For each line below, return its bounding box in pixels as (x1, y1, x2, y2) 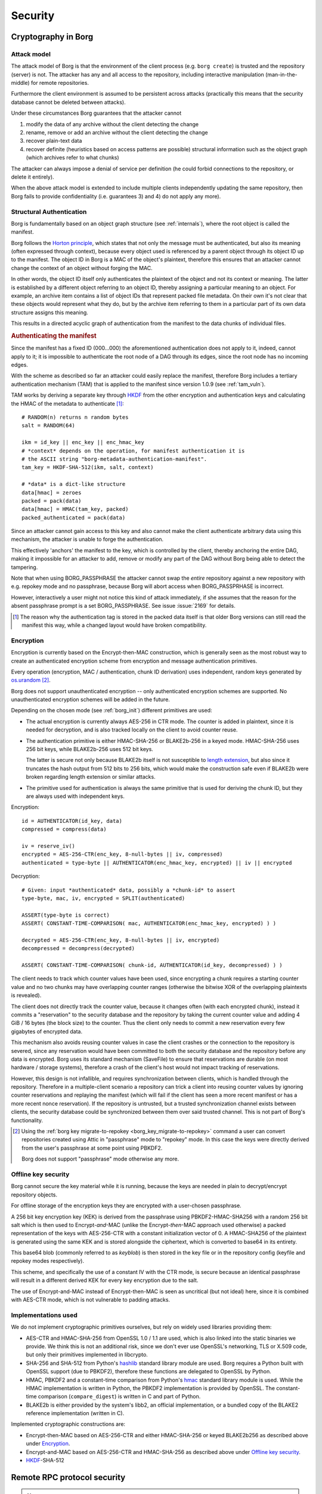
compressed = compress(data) (21, 826, 107, 833)
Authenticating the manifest (11, 332, 97, 340)
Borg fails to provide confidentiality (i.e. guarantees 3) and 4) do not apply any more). (11, 192, 221, 200)
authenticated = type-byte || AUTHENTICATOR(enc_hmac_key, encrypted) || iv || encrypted (21, 859, 292, 866)
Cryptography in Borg (11, 32, 94, 42)
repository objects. (11, 1191, 58, 1198)
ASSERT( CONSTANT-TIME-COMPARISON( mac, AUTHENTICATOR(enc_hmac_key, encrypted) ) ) (21, 920, 277, 927)
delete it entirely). (11, 173, 54, 180)
